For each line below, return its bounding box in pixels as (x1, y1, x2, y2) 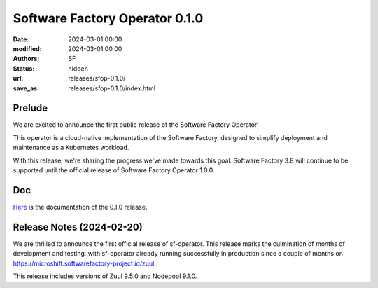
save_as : (13, 84, 40, 92)
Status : (13, 64, 35, 73)
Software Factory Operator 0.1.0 (13, 11, 204, 26)
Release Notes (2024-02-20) (13, 221, 143, 233)
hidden (68, 64, 89, 73)
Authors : (13, 55, 40, 63)
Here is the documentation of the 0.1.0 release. (13, 203, 148, 211)
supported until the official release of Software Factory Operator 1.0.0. (13, 165, 215, 174)
